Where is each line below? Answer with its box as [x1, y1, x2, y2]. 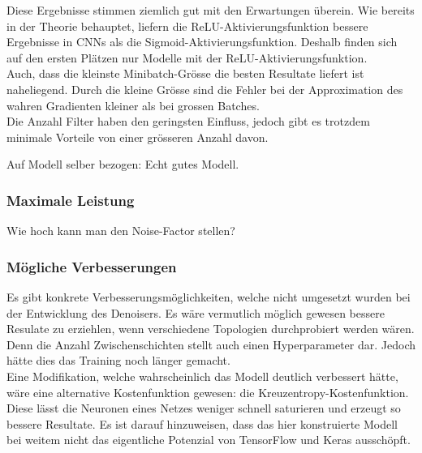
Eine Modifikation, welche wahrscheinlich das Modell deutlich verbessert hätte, [6, 367, 398, 384]
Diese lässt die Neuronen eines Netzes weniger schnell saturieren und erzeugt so [6, 400, 401, 417]
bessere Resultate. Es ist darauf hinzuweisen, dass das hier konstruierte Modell [6, 415, 398, 432]
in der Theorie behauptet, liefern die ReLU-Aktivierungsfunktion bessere [6, 17, 368, 34]
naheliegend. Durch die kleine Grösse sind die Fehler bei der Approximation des [6, 80, 403, 97]
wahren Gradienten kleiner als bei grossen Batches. [6, 96, 260, 113]
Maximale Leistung [6, 190, 135, 210]
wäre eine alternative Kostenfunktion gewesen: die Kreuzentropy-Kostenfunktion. [6, 383, 409, 400]
